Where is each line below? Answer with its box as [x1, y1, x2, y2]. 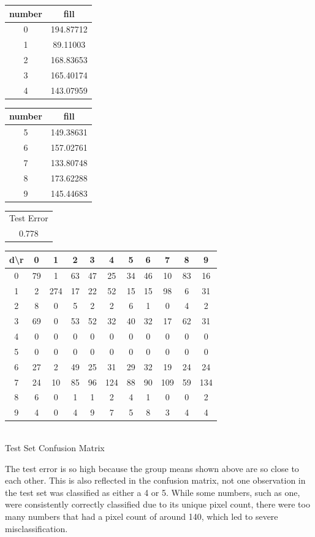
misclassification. [5, 522, 68, 535]
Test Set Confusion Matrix [5, 441, 105, 454]
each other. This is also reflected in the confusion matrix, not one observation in [5, 474, 306, 487]
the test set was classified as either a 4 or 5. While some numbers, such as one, [5, 486, 300, 498]
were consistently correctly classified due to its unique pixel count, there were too [5, 498, 310, 511]
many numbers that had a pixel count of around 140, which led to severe [5, 509, 278, 522]
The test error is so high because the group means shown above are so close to [5, 462, 299, 474]
